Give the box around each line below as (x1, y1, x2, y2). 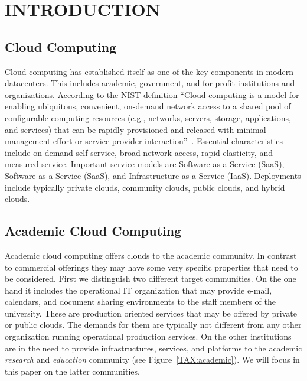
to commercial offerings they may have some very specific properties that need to (5, 260, 298, 273)
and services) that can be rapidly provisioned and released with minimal (5, 123, 266, 135)
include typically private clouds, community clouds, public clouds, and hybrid (5, 181, 285, 193)
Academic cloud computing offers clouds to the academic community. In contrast (5, 249, 297, 261)
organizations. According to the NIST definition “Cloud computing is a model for (5, 88, 299, 100)
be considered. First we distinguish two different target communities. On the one (5, 272, 296, 285)
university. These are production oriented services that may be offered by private (5, 307, 297, 319)
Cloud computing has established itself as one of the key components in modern (5, 65, 293, 77)
